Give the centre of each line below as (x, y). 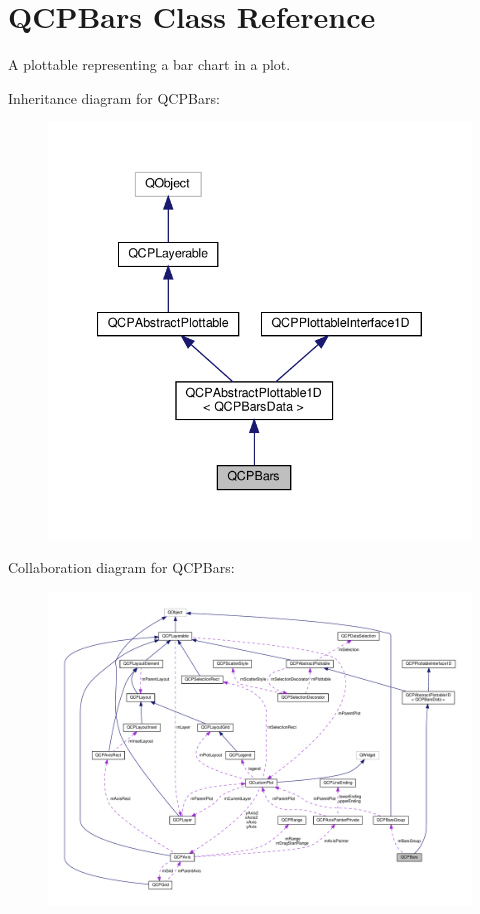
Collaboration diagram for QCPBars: (121, 567)
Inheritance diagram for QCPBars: (114, 97)
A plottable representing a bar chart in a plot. (149, 64)
